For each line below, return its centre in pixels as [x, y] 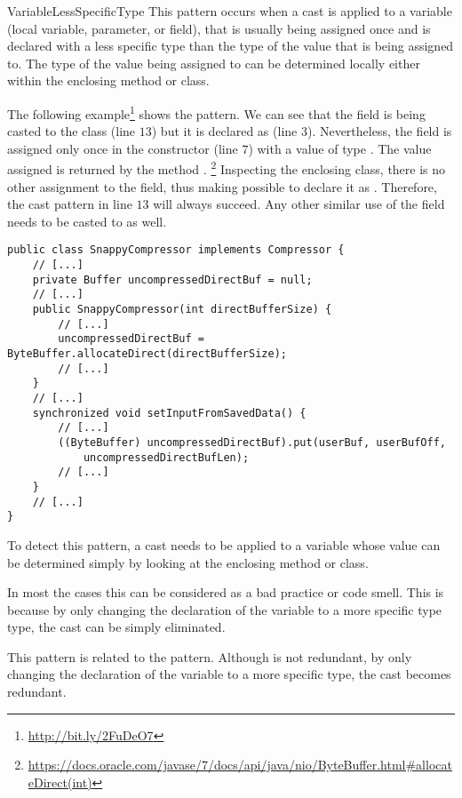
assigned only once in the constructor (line [123, 148]
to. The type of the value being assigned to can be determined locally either [214, 63]
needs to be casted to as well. [87, 221]
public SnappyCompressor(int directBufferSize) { [182, 310]
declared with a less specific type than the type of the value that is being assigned [231, 46]
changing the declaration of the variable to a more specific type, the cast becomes [229, 674]
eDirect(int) [60, 782]
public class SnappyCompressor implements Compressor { [176, 250]
